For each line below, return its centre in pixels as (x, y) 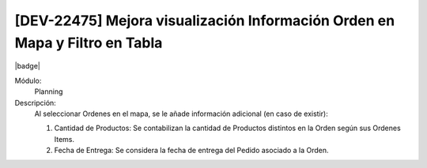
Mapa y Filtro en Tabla (89, 43)
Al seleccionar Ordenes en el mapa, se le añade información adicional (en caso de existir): (181, 114)
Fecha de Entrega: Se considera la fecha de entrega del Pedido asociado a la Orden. (191, 151)
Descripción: (36, 103)
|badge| (28, 66)
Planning (49, 91)
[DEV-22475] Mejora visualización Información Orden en (205, 21)
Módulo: (28, 80)
